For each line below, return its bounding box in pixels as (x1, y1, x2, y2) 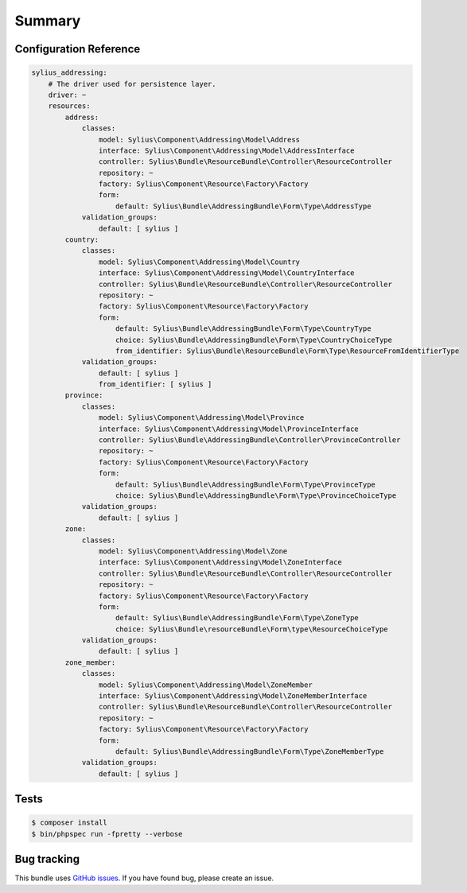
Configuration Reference (14, 42, 141, 56)
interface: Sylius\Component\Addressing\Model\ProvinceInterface (98, 424, 360, 433)
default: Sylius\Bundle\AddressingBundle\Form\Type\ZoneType (115, 613, 360, 623)
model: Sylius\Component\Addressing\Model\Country (98, 257, 301, 266)
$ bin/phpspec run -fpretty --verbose (31, 829, 183, 838)
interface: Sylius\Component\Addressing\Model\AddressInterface (98, 146, 355, 155)
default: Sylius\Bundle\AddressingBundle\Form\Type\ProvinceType (115, 480, 376, 489)
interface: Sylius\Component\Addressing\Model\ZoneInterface (98, 557, 342, 567)
